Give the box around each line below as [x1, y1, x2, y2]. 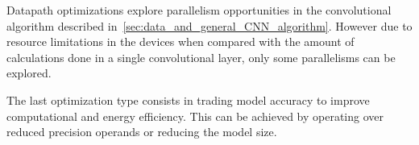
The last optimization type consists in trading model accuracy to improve [6, 91, 370, 108]
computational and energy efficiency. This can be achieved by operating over [6, 107, 384, 124]
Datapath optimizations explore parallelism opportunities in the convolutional [6, 2, 392, 18]
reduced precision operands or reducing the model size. [6, 123, 277, 140]
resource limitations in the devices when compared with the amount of [6, 33, 355, 50]
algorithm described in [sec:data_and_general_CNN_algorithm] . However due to [6, 17, 413, 34]
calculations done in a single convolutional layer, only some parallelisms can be [6, 48, 396, 65]
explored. [6, 64, 52, 81]
